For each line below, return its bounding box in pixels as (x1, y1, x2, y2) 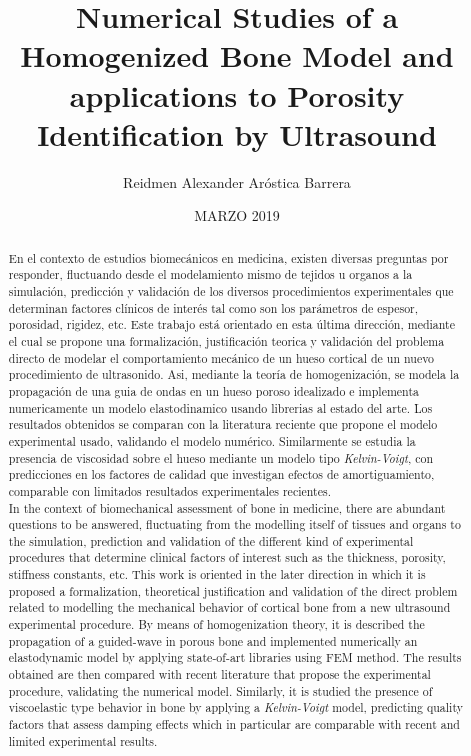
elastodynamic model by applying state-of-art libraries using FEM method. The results (8, 649, 462, 666)
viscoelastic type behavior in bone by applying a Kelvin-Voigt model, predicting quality (8, 699, 463, 716)
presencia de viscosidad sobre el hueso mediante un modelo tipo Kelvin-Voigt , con (8, 449, 434, 466)
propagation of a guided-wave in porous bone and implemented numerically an (8, 632, 418, 649)
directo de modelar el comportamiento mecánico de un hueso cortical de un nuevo (8, 349, 435, 366)
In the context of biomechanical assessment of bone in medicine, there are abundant (8, 499, 446, 516)
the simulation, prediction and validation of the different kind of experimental (8, 532, 414, 549)
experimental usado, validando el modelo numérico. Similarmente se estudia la (8, 432, 416, 449)
